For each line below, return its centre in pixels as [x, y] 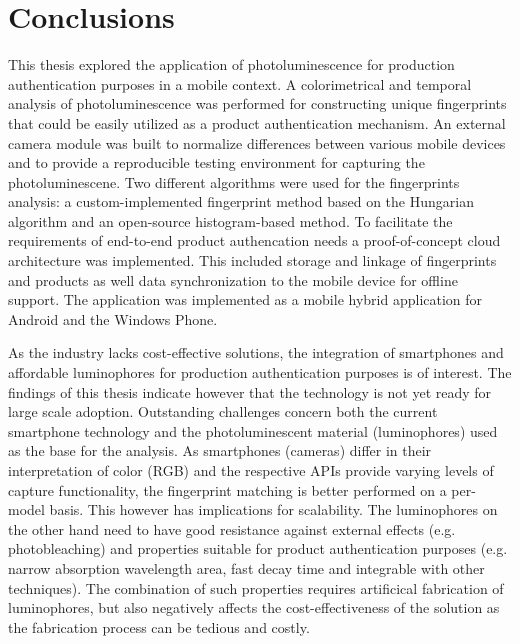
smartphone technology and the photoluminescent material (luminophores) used [253, 430]
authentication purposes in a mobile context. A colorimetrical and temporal [240, 83]
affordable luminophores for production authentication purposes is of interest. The [260, 372]
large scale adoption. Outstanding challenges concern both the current [223, 411]
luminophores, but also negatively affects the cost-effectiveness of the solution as [254, 607]
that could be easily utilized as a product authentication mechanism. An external [257, 122]
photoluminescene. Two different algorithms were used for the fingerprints [234, 181]
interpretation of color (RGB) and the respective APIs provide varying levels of [251, 470]
